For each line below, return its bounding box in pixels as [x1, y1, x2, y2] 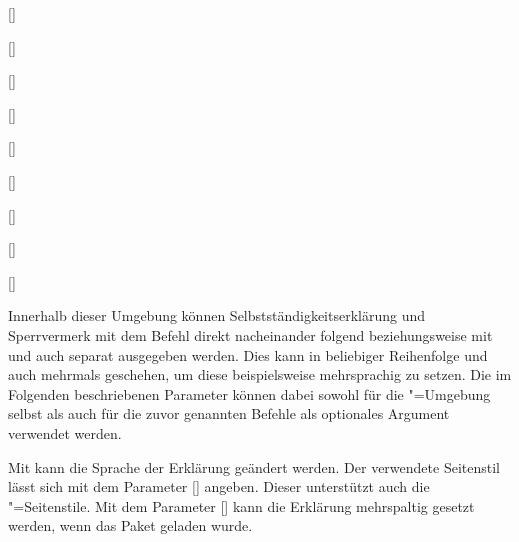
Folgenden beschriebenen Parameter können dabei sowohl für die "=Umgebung [8, 383, 491, 404]
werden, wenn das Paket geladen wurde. [8, 515, 253, 536]
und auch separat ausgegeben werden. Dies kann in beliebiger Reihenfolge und [8, 344, 488, 365]
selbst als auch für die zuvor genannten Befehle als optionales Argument [8, 403, 450, 424]
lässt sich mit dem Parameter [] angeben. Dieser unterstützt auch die [8, 476, 430, 497]
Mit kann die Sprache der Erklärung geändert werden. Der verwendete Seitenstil [8, 456, 500, 477]
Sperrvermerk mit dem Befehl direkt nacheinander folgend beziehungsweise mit [8, 324, 493, 345]
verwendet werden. [8, 422, 122, 443]
